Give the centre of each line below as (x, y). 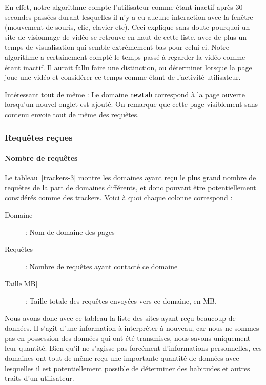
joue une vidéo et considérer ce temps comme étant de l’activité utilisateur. (123, 77)
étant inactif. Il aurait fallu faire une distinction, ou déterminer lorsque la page (128, 67)
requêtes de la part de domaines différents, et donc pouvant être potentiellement (130, 187)
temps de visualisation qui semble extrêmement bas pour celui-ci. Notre (117, 47)
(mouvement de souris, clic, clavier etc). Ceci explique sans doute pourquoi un (127, 27)
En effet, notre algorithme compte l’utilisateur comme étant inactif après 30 (124, 7)
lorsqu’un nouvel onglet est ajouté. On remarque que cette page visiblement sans (131, 104)
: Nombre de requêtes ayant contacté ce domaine (101, 266)
